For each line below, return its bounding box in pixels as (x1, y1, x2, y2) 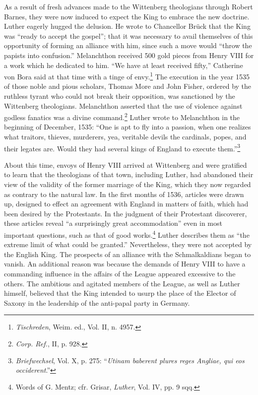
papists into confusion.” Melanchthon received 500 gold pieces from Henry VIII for (4, 50, 254, 60)
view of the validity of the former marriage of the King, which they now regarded (4, 179, 251, 190)
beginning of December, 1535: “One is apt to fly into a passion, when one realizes (4, 122, 251, 132)
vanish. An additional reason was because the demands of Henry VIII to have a (4, 259, 246, 269)
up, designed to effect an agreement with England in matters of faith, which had (4, 198, 249, 209)
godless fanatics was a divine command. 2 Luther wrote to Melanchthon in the (4, 111, 240, 122)
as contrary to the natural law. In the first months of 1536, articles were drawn (4, 189, 244, 199)
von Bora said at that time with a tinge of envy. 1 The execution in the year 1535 (4, 70, 250, 81)
